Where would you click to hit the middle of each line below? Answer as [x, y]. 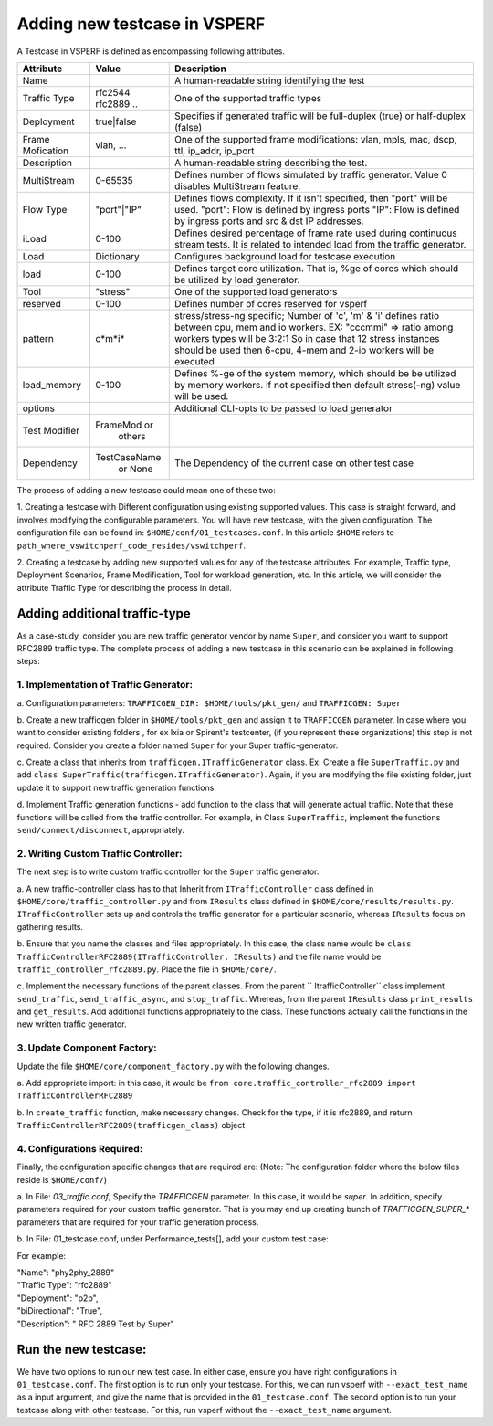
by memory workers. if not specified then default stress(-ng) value [317, 385]
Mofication [46, 151]
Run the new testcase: [82, 1350]
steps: [28, 661]
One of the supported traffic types [248, 98]
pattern [38, 338]
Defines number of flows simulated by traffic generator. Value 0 [310, 174]
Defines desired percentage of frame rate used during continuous [315, 233]
